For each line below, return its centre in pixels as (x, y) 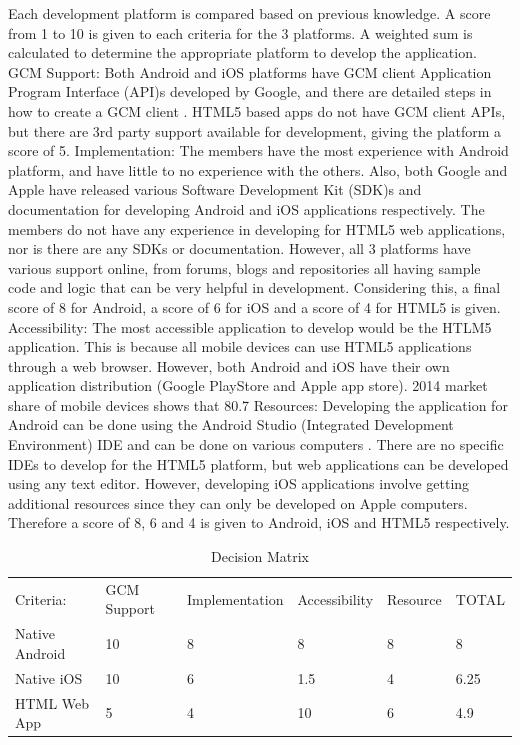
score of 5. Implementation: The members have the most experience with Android (258, 150)
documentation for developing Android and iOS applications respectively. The (246, 208)
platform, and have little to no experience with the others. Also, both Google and (258, 169)
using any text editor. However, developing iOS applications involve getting (239, 483)
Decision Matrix (260, 556)
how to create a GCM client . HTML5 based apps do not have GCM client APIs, (257, 110)
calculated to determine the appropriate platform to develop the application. (242, 52)
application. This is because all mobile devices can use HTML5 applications (240, 346)
